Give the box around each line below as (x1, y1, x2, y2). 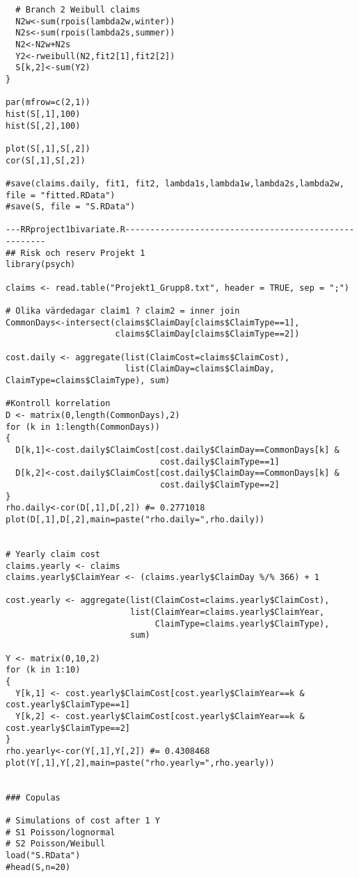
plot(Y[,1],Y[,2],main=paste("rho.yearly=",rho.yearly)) (6, 757, 275, 768)
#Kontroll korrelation (6, 399, 111, 409)
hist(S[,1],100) (6, 108, 81, 119)
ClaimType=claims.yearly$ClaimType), (154, 618, 330, 629)
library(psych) (6, 259, 76, 270)
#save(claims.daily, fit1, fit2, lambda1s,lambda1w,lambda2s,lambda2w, (6, 178, 344, 188)
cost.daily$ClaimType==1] (159, 456, 280, 467)
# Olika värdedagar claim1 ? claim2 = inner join (6, 306, 240, 316)
